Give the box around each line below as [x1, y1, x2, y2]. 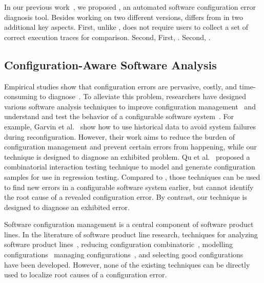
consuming [4, 91, 37, 102]
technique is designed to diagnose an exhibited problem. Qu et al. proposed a [4, 151, 250, 162]
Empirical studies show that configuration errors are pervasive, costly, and [4, 81, 237, 91]
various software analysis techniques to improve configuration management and [4, 101, 256, 111]
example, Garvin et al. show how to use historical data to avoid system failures [4, 121, 256, 131]
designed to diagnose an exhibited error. [4, 201, 130, 212]
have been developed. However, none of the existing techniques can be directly [4, 259, 250, 270]
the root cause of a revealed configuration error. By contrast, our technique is [4, 192, 248, 202]
